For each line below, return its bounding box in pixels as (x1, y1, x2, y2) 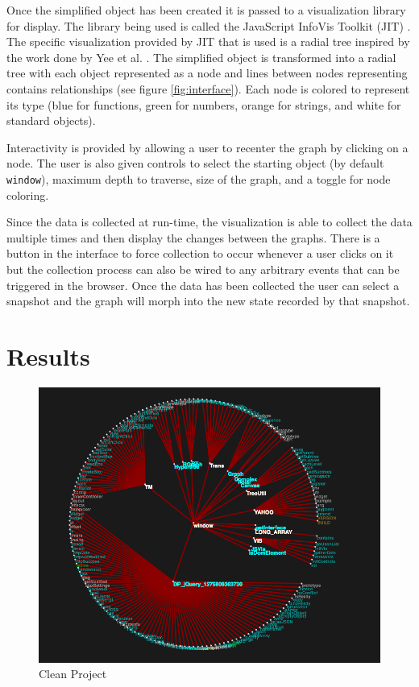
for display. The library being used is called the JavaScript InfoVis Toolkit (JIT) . (6, 17, 411, 34)
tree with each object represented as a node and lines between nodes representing (6, 64, 408, 81)
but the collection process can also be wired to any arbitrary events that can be (6, 260, 400, 277)
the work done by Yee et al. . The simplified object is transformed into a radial (6, 48, 396, 65)
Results (6, 339, 90, 372)
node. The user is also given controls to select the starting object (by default (6, 155, 384, 172)
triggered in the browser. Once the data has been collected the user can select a (6, 276, 400, 293)
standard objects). (6, 112, 96, 129)
